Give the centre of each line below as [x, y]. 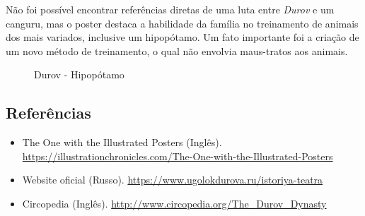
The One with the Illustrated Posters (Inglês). [122, 142]
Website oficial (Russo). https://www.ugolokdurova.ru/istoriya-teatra [173, 180]
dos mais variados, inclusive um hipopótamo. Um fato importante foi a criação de [182, 37]
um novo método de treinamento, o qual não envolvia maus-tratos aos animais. [177, 50]
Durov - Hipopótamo [79, 74]
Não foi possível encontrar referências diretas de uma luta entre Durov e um [170, 9]
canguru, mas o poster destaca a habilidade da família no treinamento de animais [182, 23]
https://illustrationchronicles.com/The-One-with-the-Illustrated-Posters [178, 156]
